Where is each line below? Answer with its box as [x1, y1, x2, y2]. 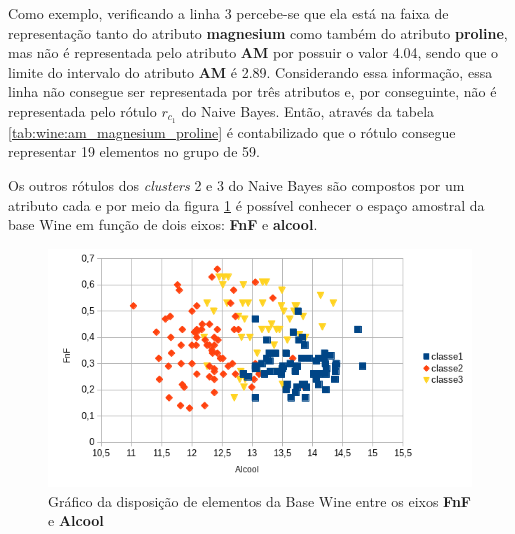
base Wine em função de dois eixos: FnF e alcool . [8, 214, 318, 235]
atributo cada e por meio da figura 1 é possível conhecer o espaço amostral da [8, 194, 485, 215]
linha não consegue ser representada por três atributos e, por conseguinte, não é [8, 81, 497, 102]
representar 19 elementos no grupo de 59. [8, 141, 260, 162]
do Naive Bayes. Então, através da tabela [181, 100, 435, 121]
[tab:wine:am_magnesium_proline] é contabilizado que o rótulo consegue [8, 121, 456, 142]
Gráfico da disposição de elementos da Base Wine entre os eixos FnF [48, 490, 471, 511]
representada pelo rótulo [8, 100, 157, 121]
